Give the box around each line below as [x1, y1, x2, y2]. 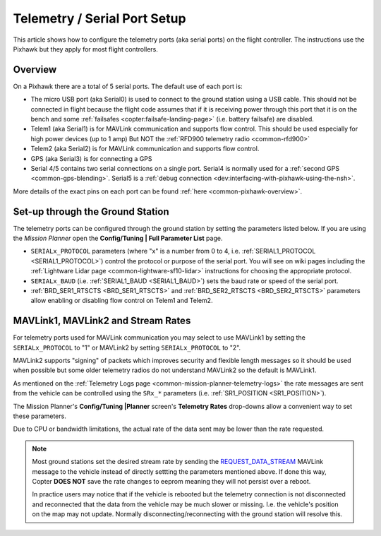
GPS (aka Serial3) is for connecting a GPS [30, 154, 152, 162]
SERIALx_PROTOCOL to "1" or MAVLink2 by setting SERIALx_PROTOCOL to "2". [13, 343, 241, 352]
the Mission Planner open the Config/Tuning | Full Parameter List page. [13, 234, 223, 243]
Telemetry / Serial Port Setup [13, 11, 186, 26]
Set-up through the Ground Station [13, 206, 169, 218]
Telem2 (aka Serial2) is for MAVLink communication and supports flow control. [30, 145, 260, 153]
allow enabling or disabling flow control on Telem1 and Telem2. [30, 297, 213, 305]
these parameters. [13, 412, 66, 420]
